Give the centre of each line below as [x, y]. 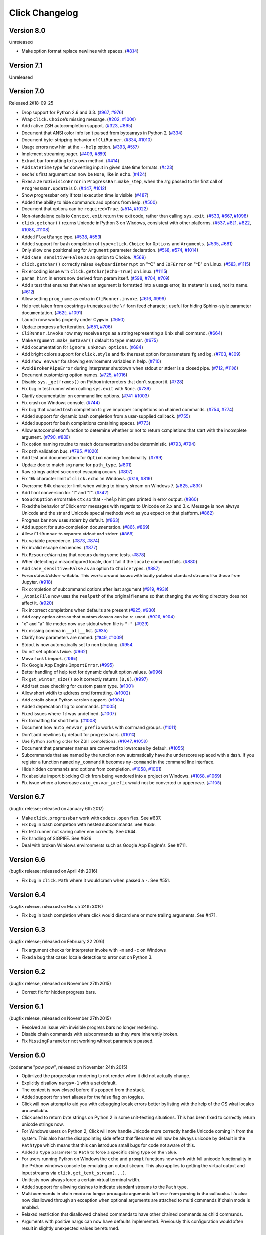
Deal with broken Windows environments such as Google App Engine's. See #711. [104, 845]
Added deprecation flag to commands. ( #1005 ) [69, 707]
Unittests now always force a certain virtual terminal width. [81, 1180]
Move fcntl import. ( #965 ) [50, 658]
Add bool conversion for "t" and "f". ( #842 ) [65, 493]
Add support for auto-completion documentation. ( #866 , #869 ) [85, 527]
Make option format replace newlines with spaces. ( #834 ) [80, 51]
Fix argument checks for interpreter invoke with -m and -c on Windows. [94, 950]
